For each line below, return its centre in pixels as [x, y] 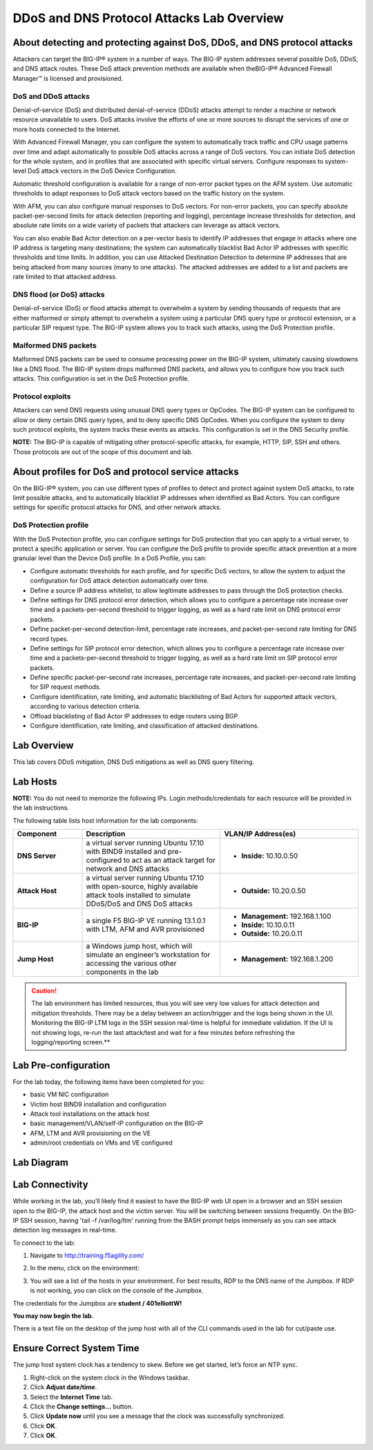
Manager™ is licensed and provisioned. [68, 78]
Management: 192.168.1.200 [287, 959]
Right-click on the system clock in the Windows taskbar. [110, 1377]
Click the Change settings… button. [82, 1406]
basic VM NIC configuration [69, 1094]
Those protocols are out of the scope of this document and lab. [103, 452]
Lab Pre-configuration [61, 1065]
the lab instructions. [41, 808]
